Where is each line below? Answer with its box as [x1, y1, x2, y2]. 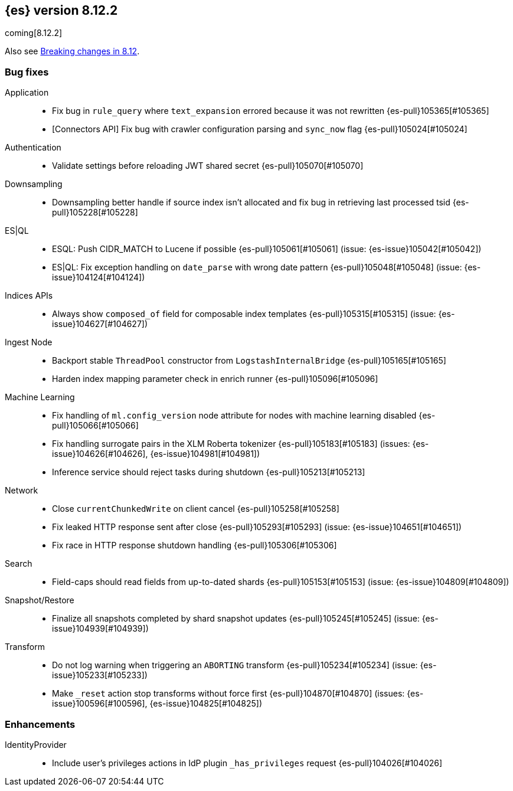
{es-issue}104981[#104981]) [150, 449, 260, 459]
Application [5, 87, 49, 98]
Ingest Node [5, 337, 53, 348]
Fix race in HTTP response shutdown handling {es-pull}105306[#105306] [52, 540, 337, 551]
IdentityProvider [5, 739, 67, 750]
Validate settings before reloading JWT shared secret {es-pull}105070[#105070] [52, 161, 364, 171]
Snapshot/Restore [5, 595, 74, 606]
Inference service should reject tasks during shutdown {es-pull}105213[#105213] [52, 467, 365, 478]
